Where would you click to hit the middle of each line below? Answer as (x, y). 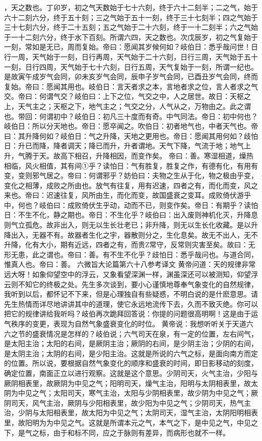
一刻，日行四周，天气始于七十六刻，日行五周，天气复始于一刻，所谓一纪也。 (131, 66)
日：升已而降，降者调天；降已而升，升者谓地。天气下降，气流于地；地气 (124, 146)
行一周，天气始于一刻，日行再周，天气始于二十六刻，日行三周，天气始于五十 (131, 56)
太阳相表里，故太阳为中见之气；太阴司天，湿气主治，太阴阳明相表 (148, 412)
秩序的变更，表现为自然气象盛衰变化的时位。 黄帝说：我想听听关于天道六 (132, 323)
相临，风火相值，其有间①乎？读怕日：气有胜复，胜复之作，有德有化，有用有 (131, 165)
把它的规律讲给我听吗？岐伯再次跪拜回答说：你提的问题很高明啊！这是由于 (127, 314)
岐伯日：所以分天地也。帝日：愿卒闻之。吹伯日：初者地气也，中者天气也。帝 (131, 126)
